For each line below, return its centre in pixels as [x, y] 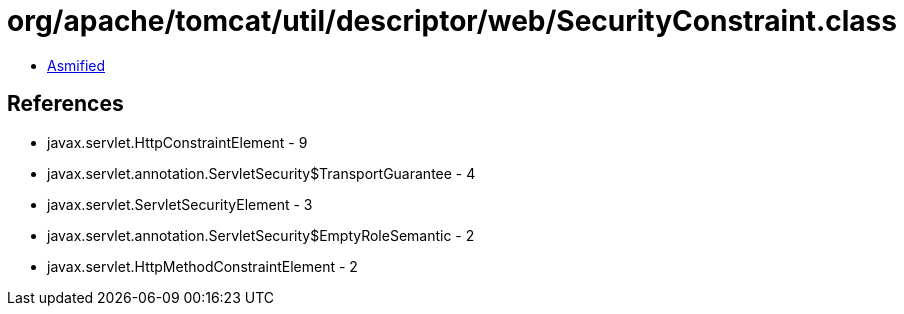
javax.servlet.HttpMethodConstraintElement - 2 [202, 266]
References [65, 104]
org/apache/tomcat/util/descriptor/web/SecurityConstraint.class [452, 21]
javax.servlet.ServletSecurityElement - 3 [180, 204]
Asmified [76, 65]
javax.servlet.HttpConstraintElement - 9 [177, 142]
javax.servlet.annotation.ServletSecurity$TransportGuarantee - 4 [261, 173]
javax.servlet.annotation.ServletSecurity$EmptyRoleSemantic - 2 [261, 235]
